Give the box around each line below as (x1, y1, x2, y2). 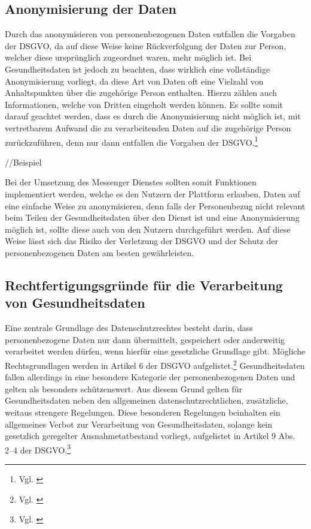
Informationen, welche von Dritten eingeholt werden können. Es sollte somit (5, 98, 283, 110)
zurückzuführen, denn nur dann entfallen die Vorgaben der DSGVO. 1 (5, 134, 258, 148)
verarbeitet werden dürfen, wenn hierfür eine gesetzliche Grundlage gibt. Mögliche (5, 345, 306, 357)
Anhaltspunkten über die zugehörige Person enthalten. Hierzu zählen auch (5, 86, 278, 99)
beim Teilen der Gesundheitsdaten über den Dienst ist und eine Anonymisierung (5, 211, 300, 224)
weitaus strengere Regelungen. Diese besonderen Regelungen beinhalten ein (5, 405, 280, 418)
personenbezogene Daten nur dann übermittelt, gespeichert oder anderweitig (5, 333, 285, 345)
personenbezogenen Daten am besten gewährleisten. (5, 246, 194, 259)
